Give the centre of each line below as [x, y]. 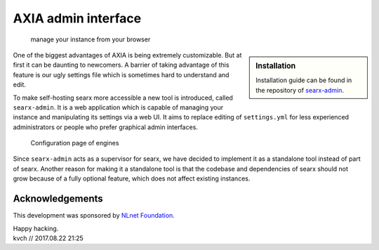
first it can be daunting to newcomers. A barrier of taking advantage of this [121, 65]
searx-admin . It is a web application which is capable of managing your [118, 107]
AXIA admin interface [77, 18]
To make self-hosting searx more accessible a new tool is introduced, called [123, 98]
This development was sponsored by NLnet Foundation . [94, 216]
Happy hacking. [36, 228]
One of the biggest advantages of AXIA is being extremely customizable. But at [127, 55]
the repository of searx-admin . [300, 90]
